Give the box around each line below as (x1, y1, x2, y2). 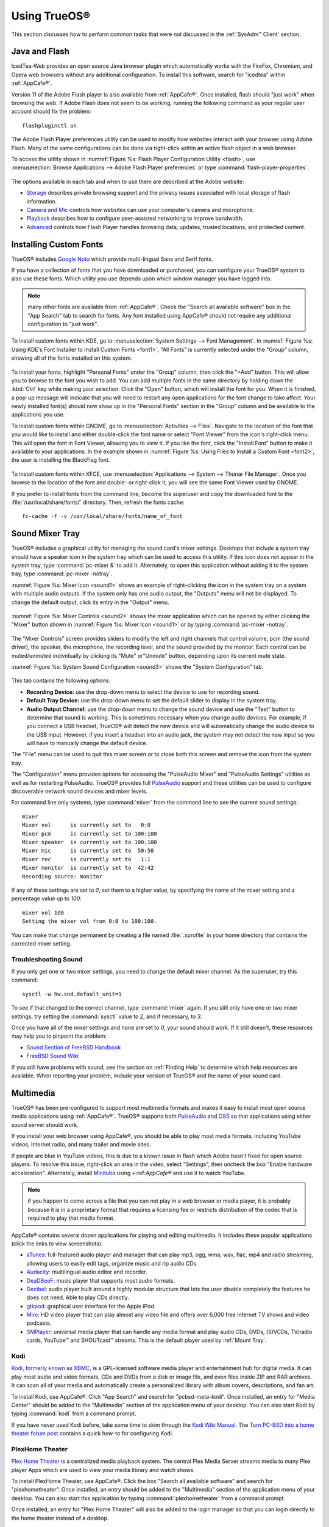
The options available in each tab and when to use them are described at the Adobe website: (11, 178, 245, 185)
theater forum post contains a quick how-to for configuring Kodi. (11, 1430, 174, 1437)
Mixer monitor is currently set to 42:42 (22, 864, 154, 872)
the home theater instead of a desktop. (11, 1514, 109, 1522)
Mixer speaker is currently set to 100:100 (22, 839, 158, 845)
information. (26, 197, 57, 205)
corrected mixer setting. (11, 939, 72, 947)
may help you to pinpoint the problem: (11, 1032, 107, 1040)
